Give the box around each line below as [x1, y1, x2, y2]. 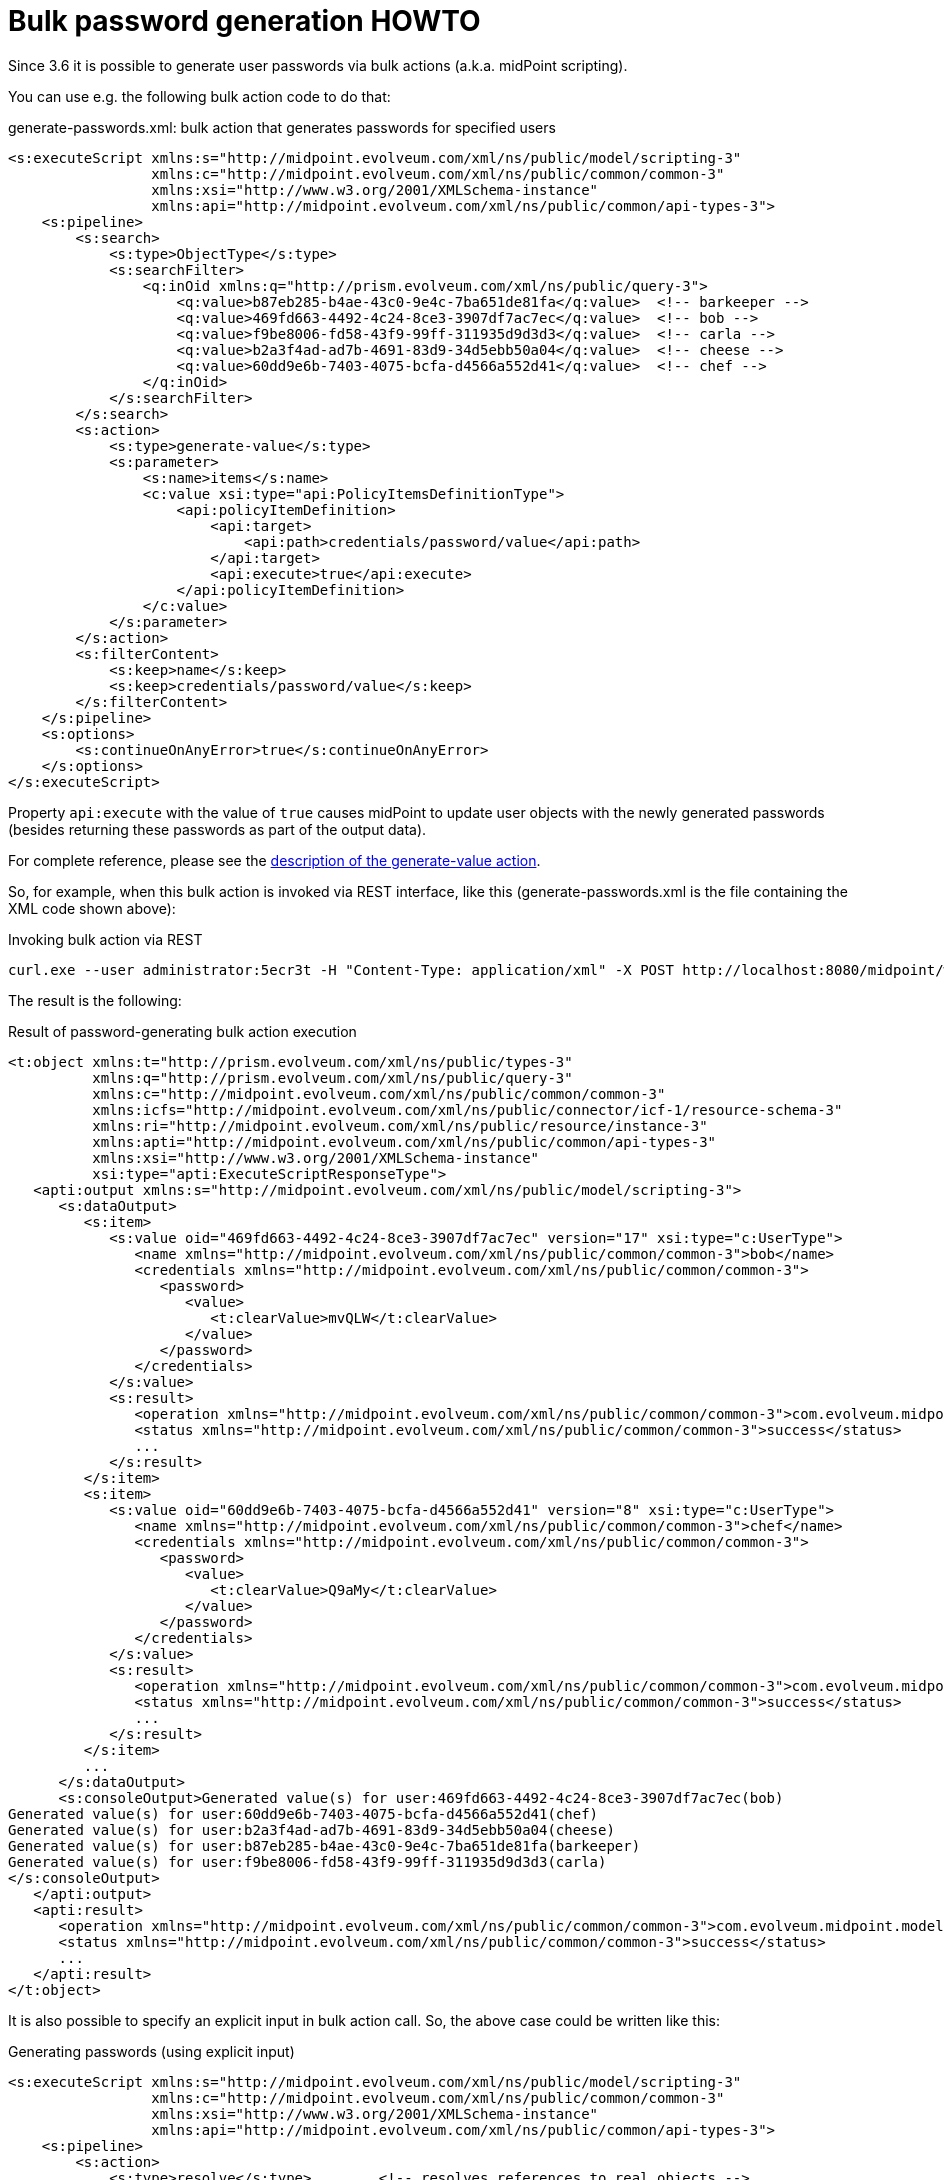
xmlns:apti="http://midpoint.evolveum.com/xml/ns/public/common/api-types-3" [92, 1133, 717, 1150]
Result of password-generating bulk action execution [8, 1022, 357, 1040]
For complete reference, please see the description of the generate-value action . [8, 851, 541, 869]
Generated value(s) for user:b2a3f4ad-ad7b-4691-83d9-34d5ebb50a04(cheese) [8, 1821, 615, 1838]
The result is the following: [8, 991, 182, 1009]
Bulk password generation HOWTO [8, 4, 481, 38]
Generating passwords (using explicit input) [8, 2042, 295, 2060]
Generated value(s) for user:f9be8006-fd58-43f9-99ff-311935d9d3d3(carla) [8, 1853, 607, 1870]
